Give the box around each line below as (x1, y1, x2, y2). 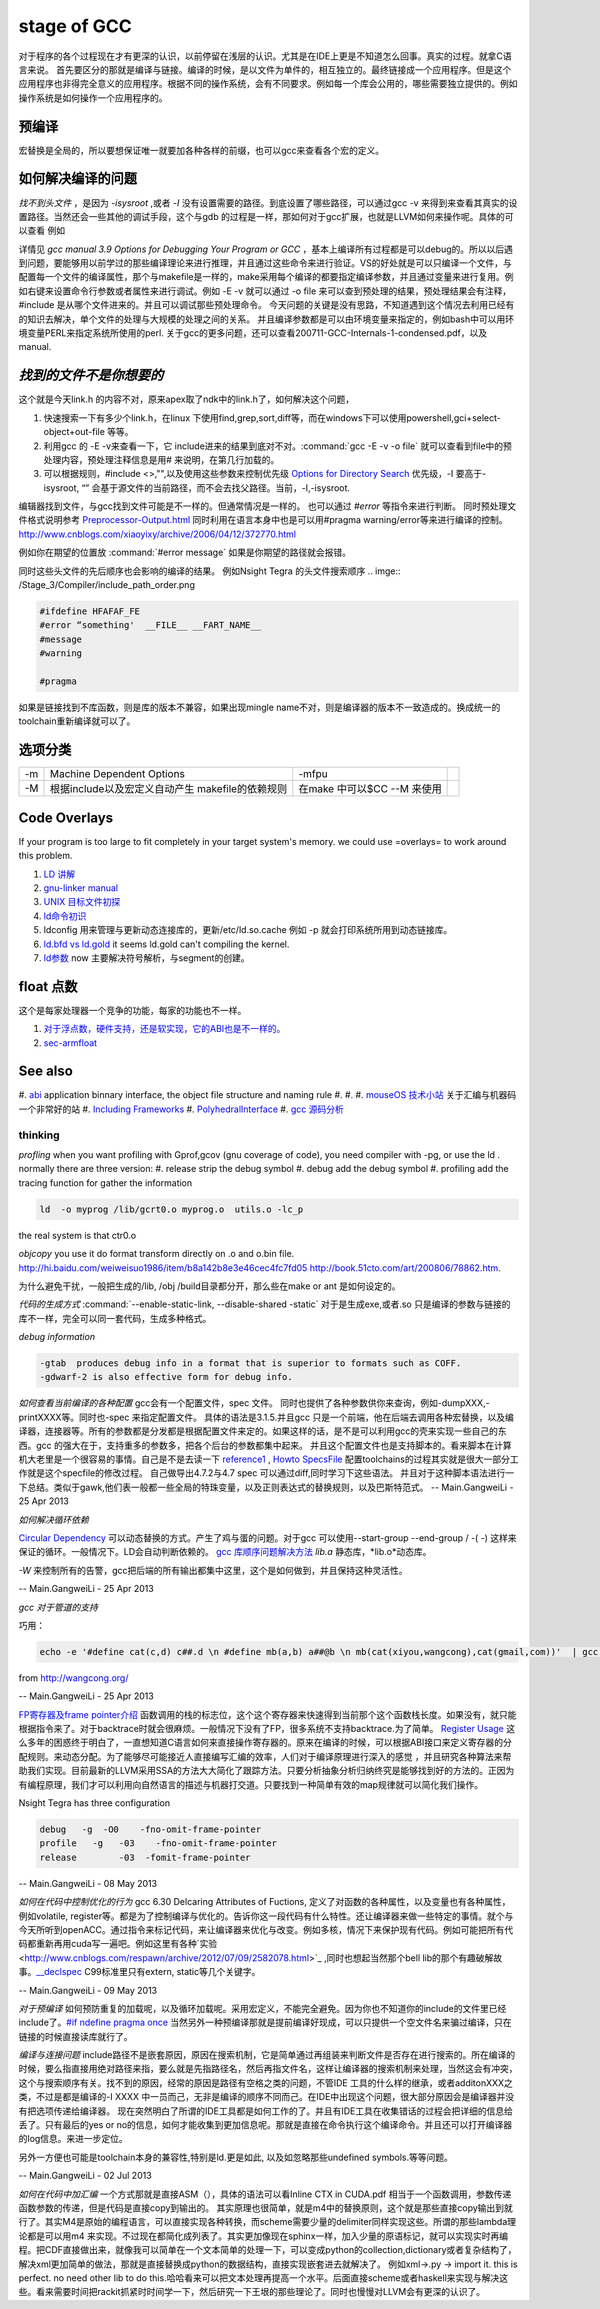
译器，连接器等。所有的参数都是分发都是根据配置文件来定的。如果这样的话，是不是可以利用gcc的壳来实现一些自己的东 (18, 1425, 507, 1437)
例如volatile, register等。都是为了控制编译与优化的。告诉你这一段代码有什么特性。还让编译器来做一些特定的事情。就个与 (18, 1910, 514, 1922)
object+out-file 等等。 (43, 426, 134, 438)
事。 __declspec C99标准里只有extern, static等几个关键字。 (18, 1966, 261, 1978)
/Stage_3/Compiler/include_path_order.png (18, 579, 195, 591)
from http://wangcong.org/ (18, 1671, 129, 1684)
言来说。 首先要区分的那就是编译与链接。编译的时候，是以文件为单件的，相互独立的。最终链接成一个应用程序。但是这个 (18, 63, 512, 75)
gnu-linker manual (43, 881, 119, 894)
